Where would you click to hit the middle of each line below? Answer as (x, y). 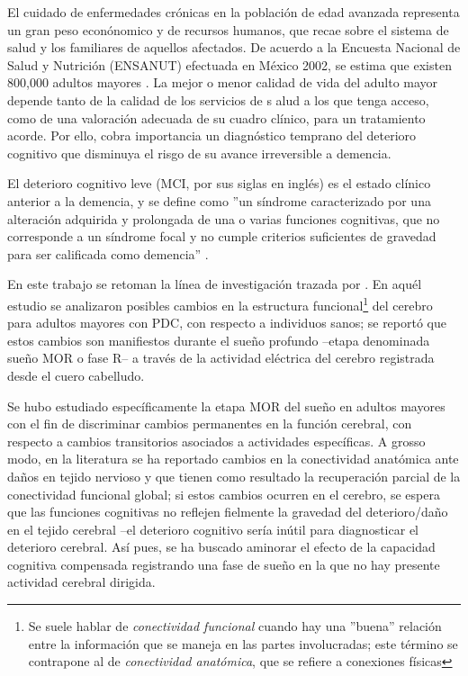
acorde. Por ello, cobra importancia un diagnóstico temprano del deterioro (212, 135)
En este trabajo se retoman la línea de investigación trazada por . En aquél (215, 284)
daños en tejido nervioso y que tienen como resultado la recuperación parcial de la (234, 476)
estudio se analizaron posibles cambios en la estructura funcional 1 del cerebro (220, 303)
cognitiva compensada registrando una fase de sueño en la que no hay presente (224, 564)
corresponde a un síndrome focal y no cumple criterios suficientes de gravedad (222, 236)
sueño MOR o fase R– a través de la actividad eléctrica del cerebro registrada (221, 358)
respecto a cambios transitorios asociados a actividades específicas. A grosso (216, 441)
